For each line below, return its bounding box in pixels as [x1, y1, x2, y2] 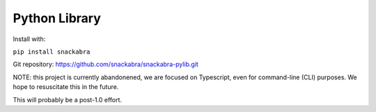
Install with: [13, 35, 46, 43]
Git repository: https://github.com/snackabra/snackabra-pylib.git [13, 60, 198, 69]
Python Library [13, 10, 101, 26]
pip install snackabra [13, 47, 91, 56]
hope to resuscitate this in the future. [13, 83, 119, 91]
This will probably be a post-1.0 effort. [13, 95, 122, 104]
